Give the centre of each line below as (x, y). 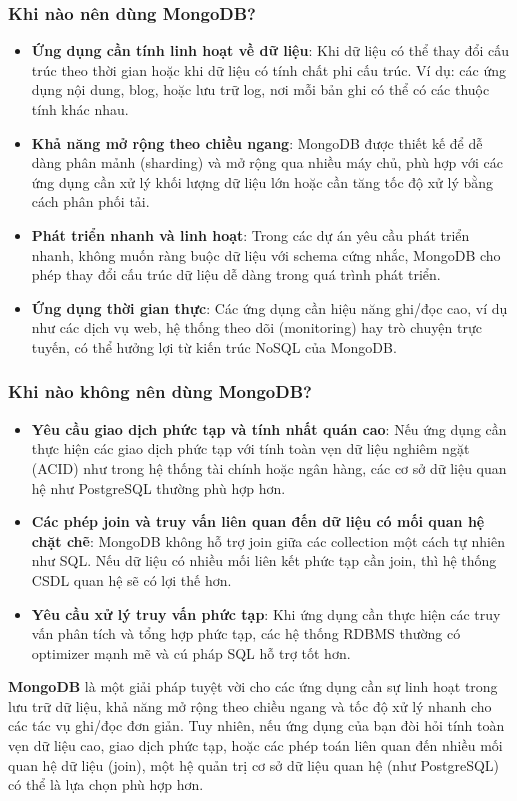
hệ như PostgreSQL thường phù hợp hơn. (158, 487)
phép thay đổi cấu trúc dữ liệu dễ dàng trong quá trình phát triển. (236, 274)
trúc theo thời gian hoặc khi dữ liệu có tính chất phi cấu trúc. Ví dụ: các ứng (268, 69)
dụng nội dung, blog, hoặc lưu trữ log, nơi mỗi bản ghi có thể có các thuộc (260, 89)
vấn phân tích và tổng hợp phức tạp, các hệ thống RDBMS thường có (246, 633)
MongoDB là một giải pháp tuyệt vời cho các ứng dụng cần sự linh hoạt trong (253, 686)
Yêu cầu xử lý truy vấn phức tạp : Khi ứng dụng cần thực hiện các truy (266, 613)
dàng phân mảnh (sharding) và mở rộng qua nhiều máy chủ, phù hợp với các (267, 162)
